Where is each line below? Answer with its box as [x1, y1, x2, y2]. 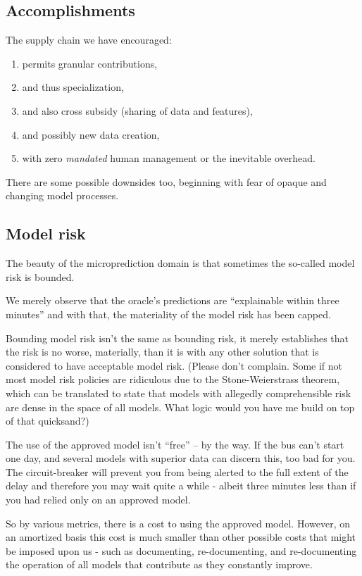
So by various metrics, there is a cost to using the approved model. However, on [6, 515, 350, 530]
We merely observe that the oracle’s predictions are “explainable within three [6, 293, 339, 308]
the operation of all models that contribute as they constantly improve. [6, 557, 313, 572]
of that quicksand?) [6, 413, 89, 428]
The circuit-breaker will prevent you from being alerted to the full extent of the [6, 464, 349, 479]
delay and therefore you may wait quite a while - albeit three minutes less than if [6, 478, 356, 493]
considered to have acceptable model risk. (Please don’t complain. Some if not [6, 358, 343, 372]
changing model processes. [6, 188, 119, 203]
